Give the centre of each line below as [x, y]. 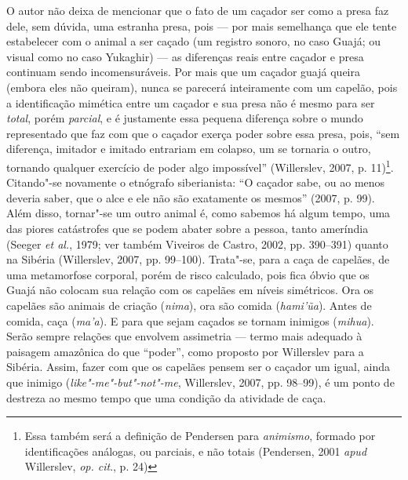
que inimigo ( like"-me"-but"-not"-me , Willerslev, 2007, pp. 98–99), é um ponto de [200, 382]
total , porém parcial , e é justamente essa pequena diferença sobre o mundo [185, 118]
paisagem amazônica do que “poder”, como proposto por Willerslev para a [185, 351]
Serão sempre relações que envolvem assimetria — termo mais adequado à [184, 336]
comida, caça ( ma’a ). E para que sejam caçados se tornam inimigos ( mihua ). [190, 320]
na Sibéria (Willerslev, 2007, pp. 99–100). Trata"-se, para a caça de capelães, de [198, 259]
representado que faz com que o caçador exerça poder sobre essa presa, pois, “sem [203, 133]
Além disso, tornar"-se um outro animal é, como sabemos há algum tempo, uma [199, 213]
